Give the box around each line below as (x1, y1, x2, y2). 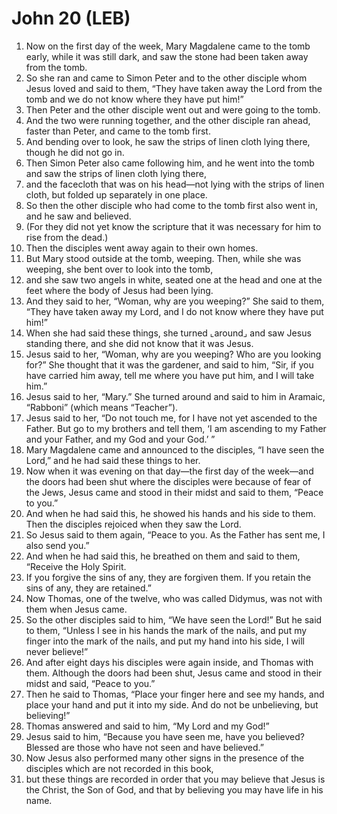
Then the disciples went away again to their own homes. (25, 242, 259, 254)
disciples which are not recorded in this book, (25, 762, 214, 774)
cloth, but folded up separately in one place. (25, 188, 208, 201)
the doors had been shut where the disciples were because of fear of (25, 475, 312, 487)
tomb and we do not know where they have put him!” (25, 93, 244, 105)
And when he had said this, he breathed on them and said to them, (25, 550, 301, 562)
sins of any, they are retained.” (25, 582, 152, 594)
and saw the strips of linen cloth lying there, (25, 167, 207, 179)
